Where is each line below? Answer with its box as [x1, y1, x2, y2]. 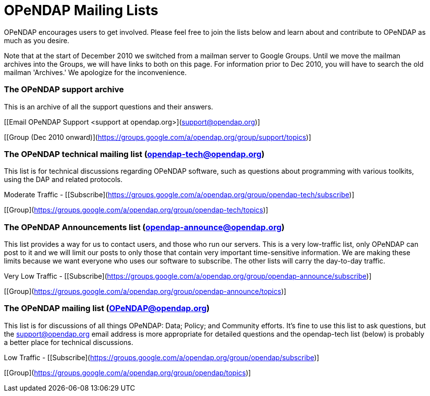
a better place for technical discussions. [4, 338, 133, 346]
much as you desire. [4, 36, 69, 45]
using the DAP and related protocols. [4, 175, 123, 184]
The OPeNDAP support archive [4, 84, 124, 95]
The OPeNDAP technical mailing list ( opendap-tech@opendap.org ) [4, 149, 265, 159]
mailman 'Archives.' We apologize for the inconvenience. [4, 68, 187, 77]
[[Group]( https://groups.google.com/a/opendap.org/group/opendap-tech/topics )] [4, 206, 268, 214]
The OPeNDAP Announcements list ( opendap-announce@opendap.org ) [4, 222, 285, 232]
